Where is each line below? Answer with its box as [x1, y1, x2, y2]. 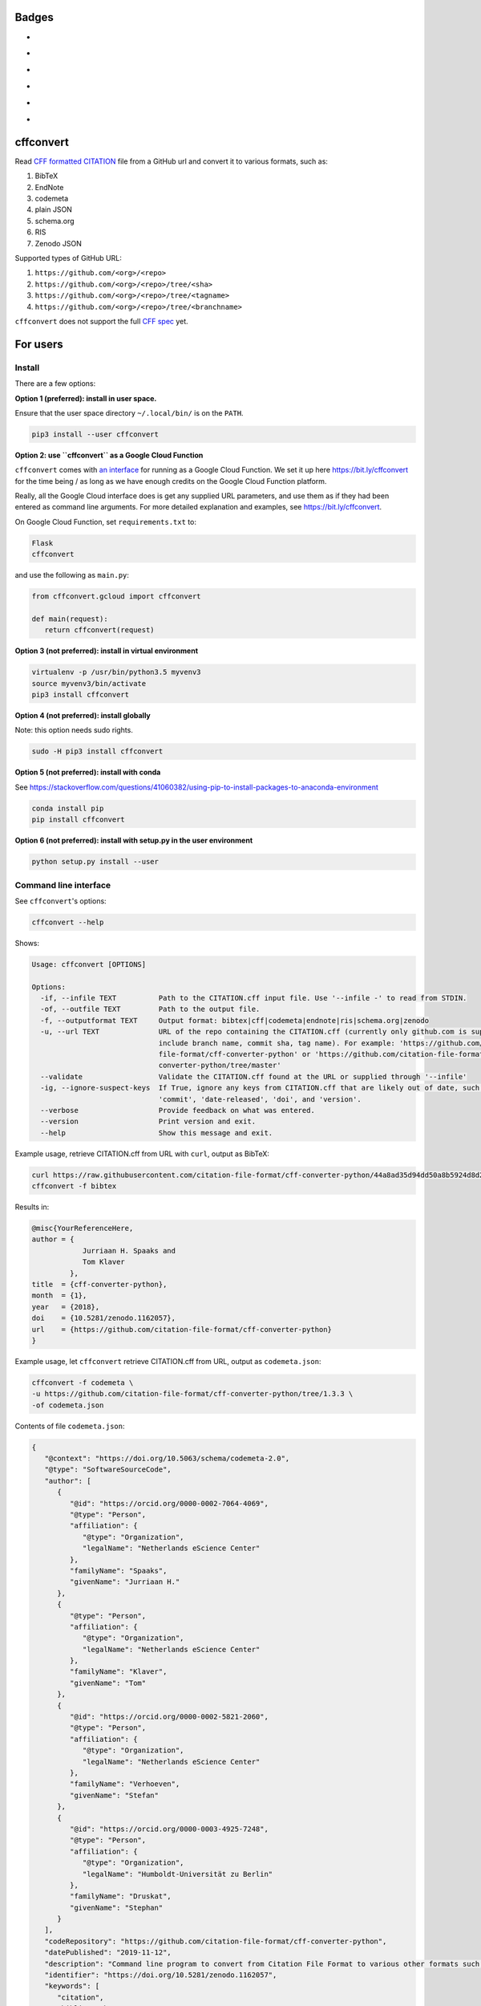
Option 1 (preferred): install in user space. [14, 393, 157, 403]
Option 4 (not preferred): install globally [14, 711, 152, 721]
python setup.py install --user [31, 857, 160, 867]
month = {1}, [31, 1291, 87, 1300]
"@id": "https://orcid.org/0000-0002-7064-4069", [69, 1499, 269, 1508]
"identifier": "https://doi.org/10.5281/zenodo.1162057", [44, 1971, 277, 1980]
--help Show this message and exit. [40, 1128, 273, 1137]
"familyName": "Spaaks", [69, 1565, 168, 1575]
